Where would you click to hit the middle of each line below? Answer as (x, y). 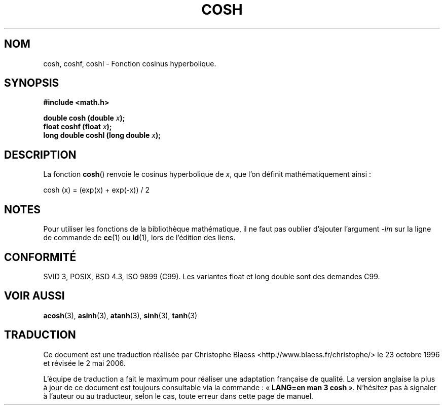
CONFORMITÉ (40, 257)
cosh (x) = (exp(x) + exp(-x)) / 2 (96, 190)
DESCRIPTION (40, 155)
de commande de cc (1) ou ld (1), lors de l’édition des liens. (139, 238)
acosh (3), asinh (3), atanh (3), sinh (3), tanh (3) (120, 315)
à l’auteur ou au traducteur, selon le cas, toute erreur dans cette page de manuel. (178, 396)
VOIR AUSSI (34, 296)
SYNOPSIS (32, 83)
